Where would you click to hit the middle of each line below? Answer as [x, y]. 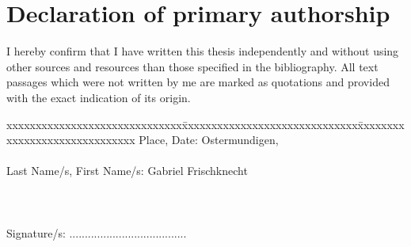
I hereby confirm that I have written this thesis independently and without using [203, 51]
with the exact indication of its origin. [99, 97]
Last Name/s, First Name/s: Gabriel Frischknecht [127, 171]
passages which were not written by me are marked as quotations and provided [198, 82]
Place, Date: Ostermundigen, [209, 140]
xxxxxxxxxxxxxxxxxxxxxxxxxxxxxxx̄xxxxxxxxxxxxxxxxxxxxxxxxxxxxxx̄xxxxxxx [205, 124]
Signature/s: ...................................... [97, 232]
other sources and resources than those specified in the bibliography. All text [192, 66]
